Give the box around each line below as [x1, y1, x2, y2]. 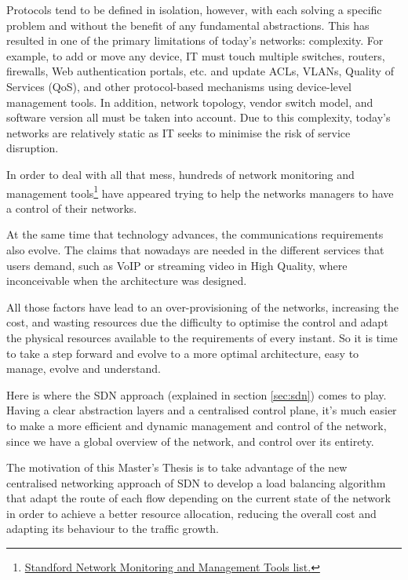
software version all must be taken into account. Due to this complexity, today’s [6, 109, 391, 126]
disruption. [6, 140, 59, 156]
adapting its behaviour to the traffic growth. [6, 520, 219, 537]
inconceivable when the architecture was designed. [6, 272, 247, 289]
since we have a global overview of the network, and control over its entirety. [6, 432, 374, 449]
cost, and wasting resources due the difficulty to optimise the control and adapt [6, 314, 388, 330]
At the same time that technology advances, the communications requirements [6, 226, 384, 243]
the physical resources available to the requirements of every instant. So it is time [6, 329, 398, 345]
